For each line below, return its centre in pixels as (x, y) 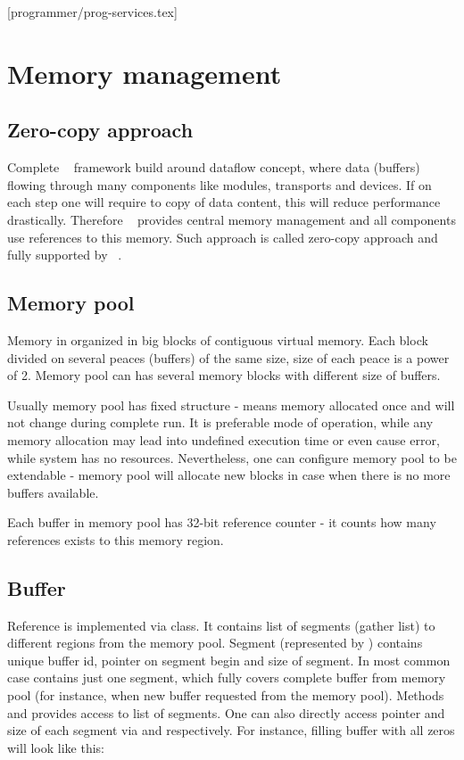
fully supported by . (65, 255)
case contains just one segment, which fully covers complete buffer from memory (227, 677)
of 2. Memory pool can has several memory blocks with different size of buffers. (224, 375)
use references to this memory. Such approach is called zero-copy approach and (223, 237)
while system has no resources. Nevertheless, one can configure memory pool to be (232, 457)
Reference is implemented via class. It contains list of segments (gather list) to (221, 625)
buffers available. (53, 492)
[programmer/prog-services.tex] (92, 12)
